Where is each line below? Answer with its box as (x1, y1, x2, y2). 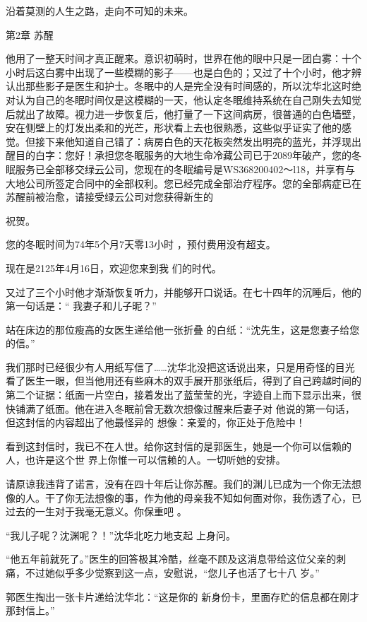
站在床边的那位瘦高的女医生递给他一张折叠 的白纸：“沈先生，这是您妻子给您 (6, 322, 360, 336)
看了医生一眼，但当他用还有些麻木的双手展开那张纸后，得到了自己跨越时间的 (6, 373, 361, 388)
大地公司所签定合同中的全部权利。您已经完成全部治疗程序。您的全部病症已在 (6, 175, 361, 190)
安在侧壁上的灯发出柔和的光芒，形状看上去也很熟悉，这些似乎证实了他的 (6, 120, 342, 135)
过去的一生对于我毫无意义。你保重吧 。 (6, 504, 187, 519)
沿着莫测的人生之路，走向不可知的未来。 (6, 4, 193, 18)
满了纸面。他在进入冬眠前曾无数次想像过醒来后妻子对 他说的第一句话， (25, 401, 355, 416)
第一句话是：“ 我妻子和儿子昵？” (6, 298, 157, 313)
